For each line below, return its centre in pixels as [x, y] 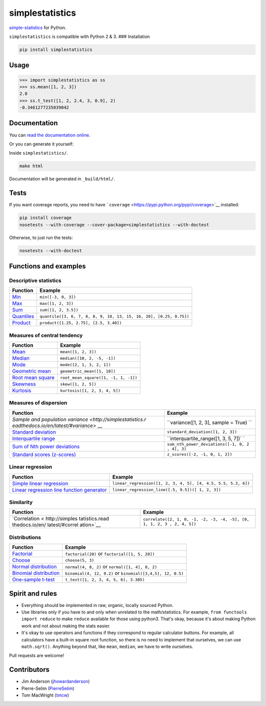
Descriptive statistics [35, 280]
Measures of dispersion [38, 403]
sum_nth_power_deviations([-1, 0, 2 [208, 444]
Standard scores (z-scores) [44, 454]
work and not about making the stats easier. [66, 626]
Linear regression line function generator [59, 490]
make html [31, 166]
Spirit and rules [33, 593]
